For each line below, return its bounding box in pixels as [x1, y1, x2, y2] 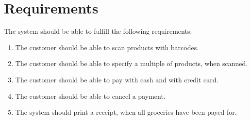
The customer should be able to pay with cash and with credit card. [15, 74, 218, 84]
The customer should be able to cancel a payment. [15, 91, 166, 101]
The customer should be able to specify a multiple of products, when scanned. [15, 58, 248, 68]
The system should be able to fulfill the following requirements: [4, 26, 192, 36]
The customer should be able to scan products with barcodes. [15, 42, 199, 52]
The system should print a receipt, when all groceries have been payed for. [15, 107, 237, 117]
